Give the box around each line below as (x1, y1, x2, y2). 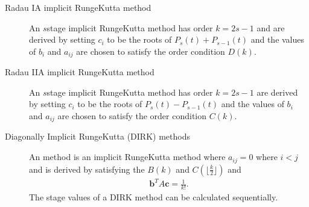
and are (256, 21, 285, 34)
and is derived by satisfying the (29, 162, 145, 175)
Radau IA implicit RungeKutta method (5, 1, 151, 13)
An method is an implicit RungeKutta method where (29, 150, 226, 163)
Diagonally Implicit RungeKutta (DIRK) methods (5, 130, 190, 143)
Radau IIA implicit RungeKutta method (5, 66, 154, 78)
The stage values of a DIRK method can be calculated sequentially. (29, 190, 278, 203)
